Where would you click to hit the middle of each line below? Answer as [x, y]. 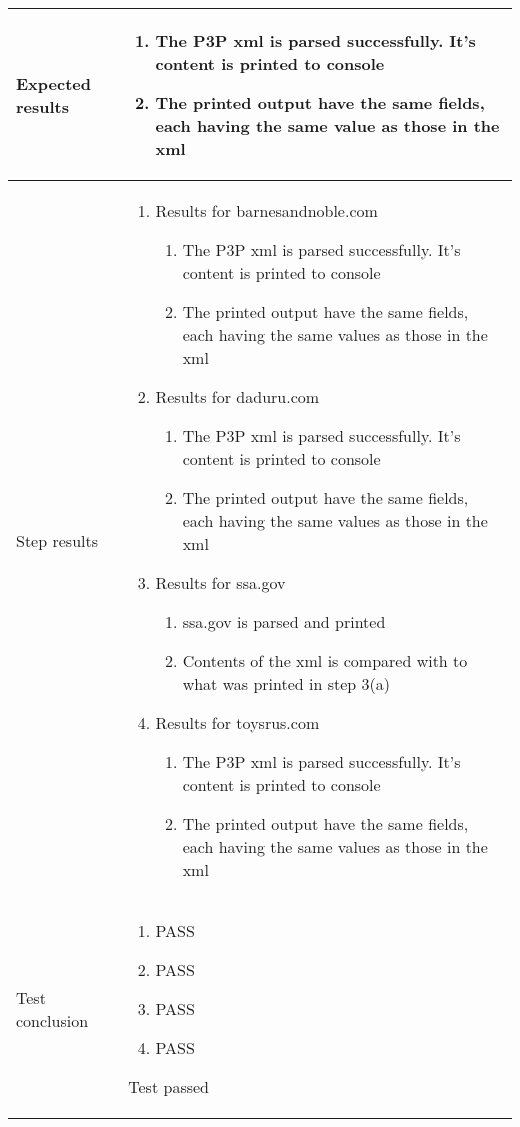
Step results [57, 540]
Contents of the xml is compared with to [325, 660]
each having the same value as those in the [327, 125]
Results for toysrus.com [237, 722]
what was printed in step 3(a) [286, 683]
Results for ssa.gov [220, 582]
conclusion [52, 1020]
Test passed [168, 1086]
